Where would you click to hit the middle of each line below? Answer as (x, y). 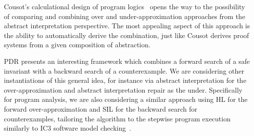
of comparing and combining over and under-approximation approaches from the (125, 16)
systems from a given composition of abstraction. (77, 45)
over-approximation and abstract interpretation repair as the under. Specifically (123, 89)
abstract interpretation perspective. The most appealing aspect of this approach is (127, 26)
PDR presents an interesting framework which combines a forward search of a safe (127, 61)
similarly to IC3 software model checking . (68, 128)
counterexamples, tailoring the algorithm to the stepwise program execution (117, 118)
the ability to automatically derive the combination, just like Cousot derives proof (127, 35)
